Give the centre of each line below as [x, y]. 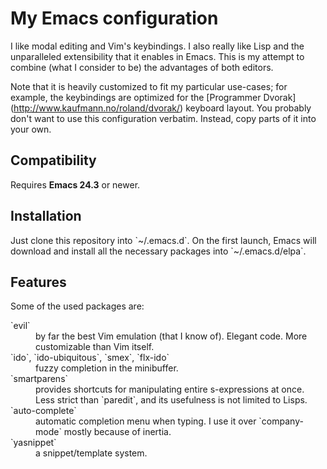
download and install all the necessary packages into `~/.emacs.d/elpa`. [158, 251]
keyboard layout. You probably [248, 108]
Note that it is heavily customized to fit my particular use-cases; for [149, 86]
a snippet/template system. [91, 453]
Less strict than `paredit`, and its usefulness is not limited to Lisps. [171, 400]
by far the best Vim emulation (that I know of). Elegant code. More [171, 336]
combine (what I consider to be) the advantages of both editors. [142, 67]
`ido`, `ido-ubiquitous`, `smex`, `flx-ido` [90, 358]
